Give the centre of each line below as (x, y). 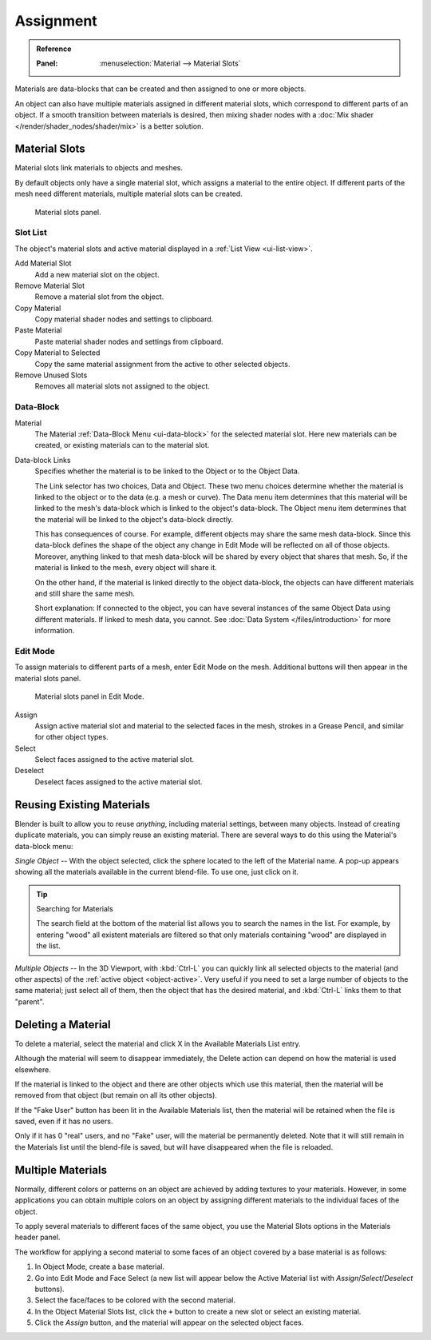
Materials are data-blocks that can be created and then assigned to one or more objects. (160, 89)
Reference (54, 49)
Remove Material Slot (50, 285)
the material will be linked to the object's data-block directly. (134, 519)
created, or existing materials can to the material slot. (122, 445)
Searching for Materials (75, 909)
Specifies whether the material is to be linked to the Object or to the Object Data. (167, 471)
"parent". (30, 1001)
